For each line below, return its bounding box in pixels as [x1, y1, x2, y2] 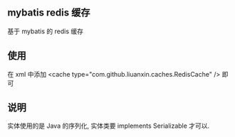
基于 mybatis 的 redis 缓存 [7, 27, 84, 35]
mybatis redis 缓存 [7, 6, 90, 19]
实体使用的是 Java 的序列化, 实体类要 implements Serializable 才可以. [7, 121, 210, 130]
